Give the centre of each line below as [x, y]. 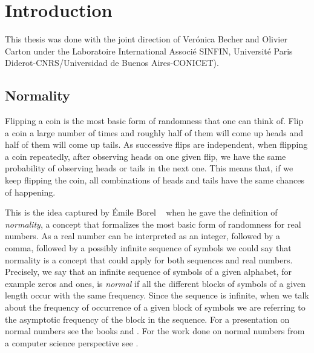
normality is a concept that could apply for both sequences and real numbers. [149, 259]
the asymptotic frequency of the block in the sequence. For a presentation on [147, 319]
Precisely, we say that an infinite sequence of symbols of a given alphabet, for [148, 272]
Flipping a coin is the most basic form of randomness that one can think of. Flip [154, 121]
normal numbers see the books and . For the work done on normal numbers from [155, 331]
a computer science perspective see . [72, 342]
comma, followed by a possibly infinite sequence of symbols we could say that [148, 248]
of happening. [30, 192]
